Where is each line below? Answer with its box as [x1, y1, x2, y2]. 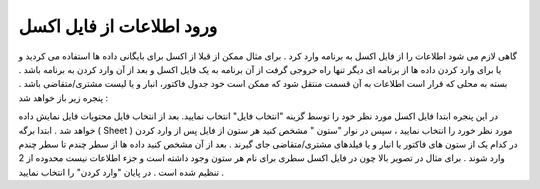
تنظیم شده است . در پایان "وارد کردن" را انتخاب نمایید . [18, 166, 225, 178]
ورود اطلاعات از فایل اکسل [18, 15, 218, 37]
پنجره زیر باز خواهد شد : [18, 91, 109, 104]
